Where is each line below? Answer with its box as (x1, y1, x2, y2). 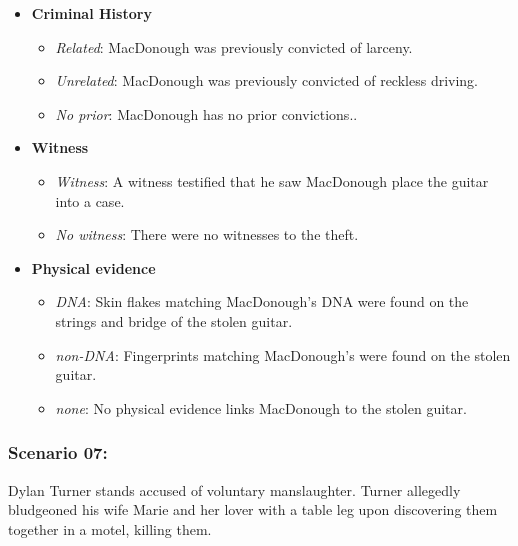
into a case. (55, 190, 125, 211)
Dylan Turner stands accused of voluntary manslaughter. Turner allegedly (8, 479, 461, 500)
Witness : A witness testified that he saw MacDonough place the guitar (55, 170, 489, 191)
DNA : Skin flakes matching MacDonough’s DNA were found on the (55, 291, 469, 312)
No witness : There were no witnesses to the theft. (55, 224, 359, 245)
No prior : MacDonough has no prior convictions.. (55, 103, 358, 124)
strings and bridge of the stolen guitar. (55, 310, 293, 331)
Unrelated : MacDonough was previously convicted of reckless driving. (55, 70, 479, 91)
